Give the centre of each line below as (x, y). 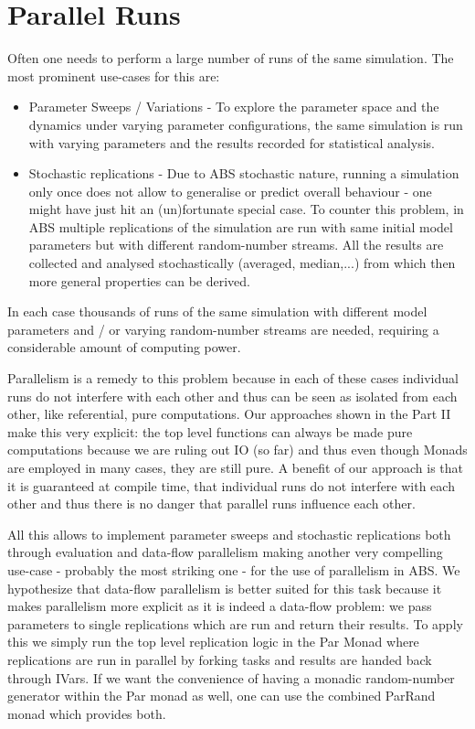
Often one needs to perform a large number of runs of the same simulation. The (231, 58)
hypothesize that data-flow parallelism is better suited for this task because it (225, 588)
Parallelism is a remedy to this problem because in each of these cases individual (233, 378)
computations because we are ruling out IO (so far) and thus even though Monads (237, 450)
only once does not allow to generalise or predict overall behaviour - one (230, 191)
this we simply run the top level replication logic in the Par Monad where (213, 642)
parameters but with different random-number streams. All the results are (236, 245)
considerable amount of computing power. (124, 347)
